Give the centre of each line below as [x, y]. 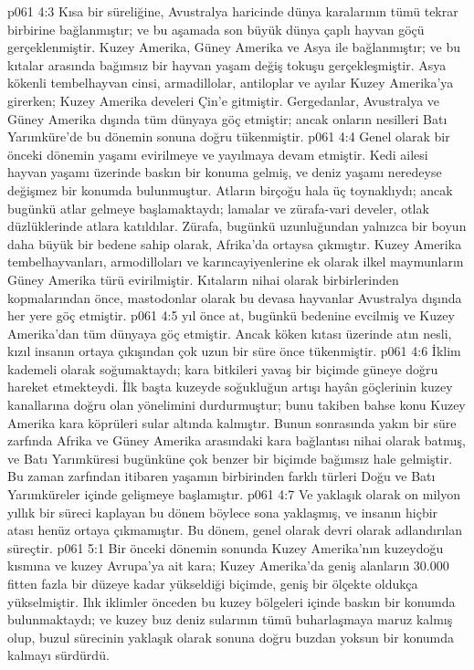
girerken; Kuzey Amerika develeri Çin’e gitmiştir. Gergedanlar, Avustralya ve [224, 100]
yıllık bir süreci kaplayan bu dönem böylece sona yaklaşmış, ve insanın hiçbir [223, 512]
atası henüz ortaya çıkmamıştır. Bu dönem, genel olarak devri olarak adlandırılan [235, 530]
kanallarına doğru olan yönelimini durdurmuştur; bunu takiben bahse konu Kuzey [237, 405]
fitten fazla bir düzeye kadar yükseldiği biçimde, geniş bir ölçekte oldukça [213, 583]
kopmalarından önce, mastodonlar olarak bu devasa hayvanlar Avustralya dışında [235, 297]
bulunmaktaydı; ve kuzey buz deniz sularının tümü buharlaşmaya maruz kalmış [230, 619]
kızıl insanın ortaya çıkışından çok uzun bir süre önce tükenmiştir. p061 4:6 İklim [234, 351]
